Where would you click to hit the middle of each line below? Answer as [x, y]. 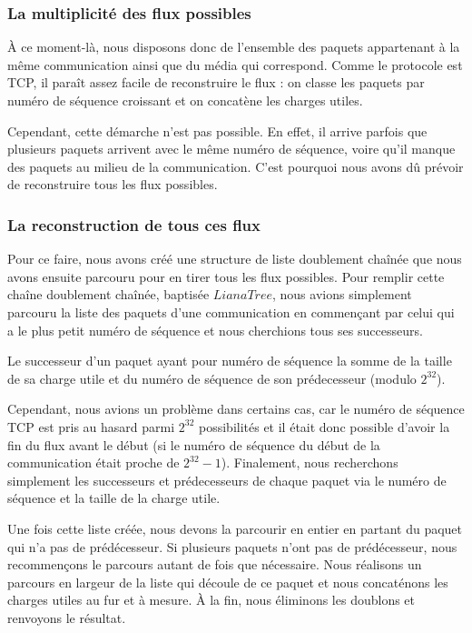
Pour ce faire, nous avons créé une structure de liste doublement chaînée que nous [235, 259]
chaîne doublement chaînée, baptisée [108, 294]
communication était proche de [93, 462]
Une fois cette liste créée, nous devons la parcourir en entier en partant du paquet [235, 528]
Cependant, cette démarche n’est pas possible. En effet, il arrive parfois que [217, 131]
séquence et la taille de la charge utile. [114, 498]
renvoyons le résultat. [67, 617]
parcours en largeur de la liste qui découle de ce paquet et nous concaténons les [228, 582]
